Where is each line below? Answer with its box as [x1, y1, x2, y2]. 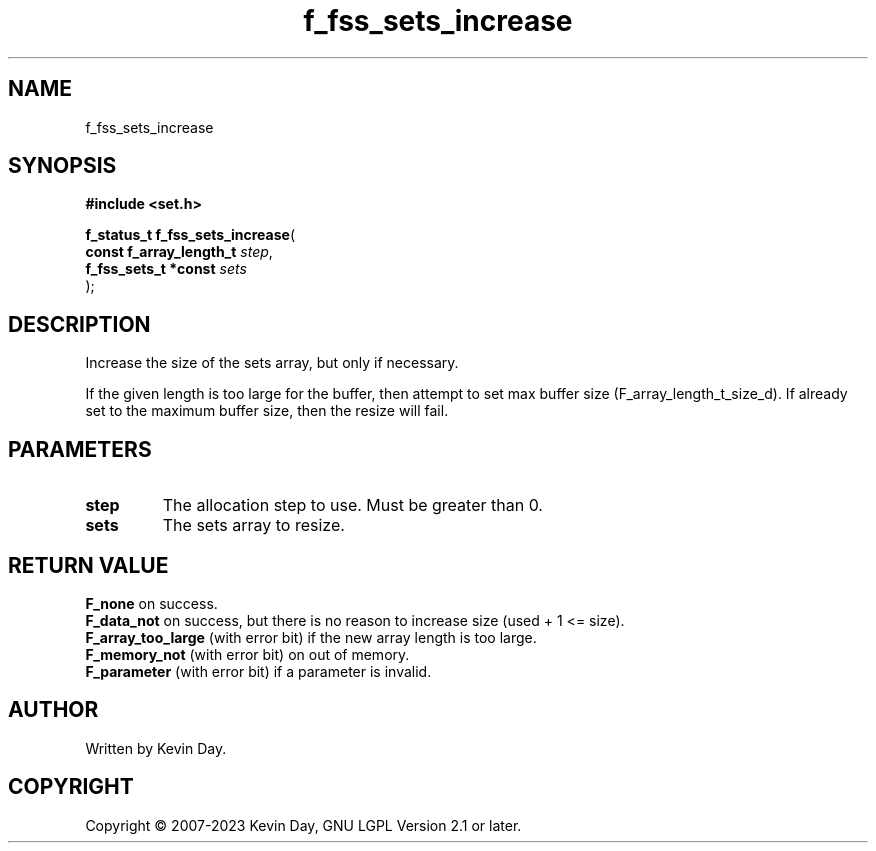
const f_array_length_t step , [85, 243, 273, 261]
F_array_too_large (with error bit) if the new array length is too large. [85, 628, 537, 646]
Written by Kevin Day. [85, 739, 227, 757]
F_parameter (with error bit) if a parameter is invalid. [85, 662, 432, 680]
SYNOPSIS [8, 153, 117, 179]
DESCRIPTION [8, 311, 151, 337]
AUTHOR [8, 697, 99, 723]
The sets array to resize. [162, 515, 345, 536]
